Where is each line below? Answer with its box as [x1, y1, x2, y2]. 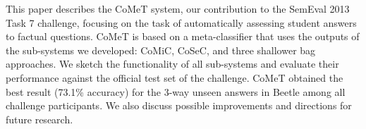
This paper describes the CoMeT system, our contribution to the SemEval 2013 [6, 1, 350, 16]
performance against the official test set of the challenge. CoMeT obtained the [6, 70, 343, 85]
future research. [6, 111, 73, 126]
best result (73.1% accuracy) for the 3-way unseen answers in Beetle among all [6, 84, 346, 99]
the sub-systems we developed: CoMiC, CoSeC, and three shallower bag [6, 42, 316, 57]
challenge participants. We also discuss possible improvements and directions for [6, 98, 352, 113]
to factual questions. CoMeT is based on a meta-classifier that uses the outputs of [6, 29, 360, 44]
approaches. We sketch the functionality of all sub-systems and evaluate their [6, 56, 339, 71]
